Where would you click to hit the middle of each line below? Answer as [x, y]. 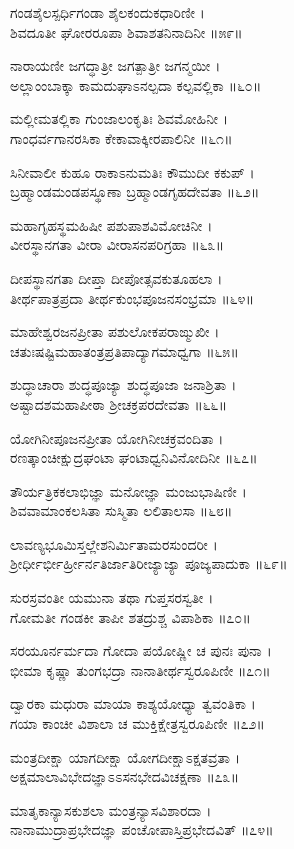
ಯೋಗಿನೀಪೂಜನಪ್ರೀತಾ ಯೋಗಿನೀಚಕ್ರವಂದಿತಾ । [117, 437]
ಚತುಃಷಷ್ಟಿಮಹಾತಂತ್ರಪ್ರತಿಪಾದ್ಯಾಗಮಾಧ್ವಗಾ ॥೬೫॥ [124, 350]
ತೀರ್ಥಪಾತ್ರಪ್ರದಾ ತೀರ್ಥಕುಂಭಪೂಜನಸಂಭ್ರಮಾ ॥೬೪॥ [132, 297]
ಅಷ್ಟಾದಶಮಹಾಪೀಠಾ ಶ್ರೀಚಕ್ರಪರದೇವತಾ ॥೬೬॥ [118, 403]
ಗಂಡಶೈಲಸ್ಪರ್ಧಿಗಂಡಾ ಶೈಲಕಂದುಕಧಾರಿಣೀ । [107, 12]
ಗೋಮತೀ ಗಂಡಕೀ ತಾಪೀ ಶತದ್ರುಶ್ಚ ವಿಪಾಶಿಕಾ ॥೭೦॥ [130, 616]
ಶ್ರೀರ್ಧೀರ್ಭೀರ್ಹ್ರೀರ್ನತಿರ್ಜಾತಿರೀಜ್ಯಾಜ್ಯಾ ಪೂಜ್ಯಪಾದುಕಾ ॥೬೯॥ [149, 563]
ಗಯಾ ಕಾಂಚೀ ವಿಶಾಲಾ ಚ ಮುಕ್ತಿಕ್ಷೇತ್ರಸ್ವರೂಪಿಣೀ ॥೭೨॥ [137, 723]
